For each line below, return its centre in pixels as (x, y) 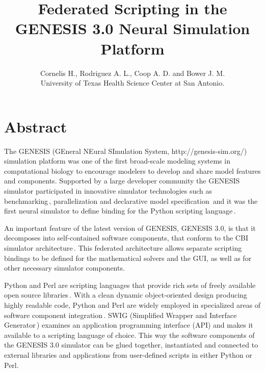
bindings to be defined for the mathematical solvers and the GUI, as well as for (128, 258)
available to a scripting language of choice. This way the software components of (129, 335)
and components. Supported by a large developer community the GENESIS (122, 181)
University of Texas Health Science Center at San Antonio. (132, 83)
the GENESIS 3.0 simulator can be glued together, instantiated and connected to (131, 345)
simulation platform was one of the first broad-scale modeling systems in (117, 161)
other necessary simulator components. (64, 268)
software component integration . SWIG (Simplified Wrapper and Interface (121, 315)
